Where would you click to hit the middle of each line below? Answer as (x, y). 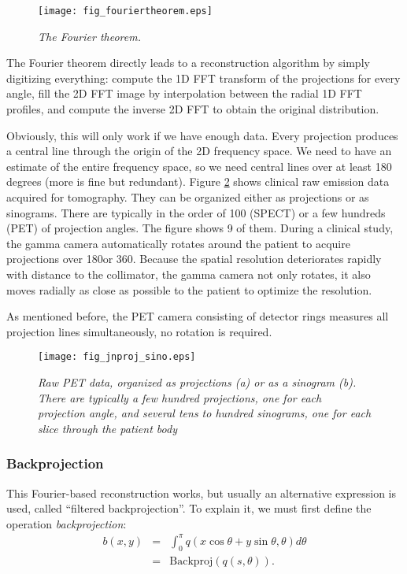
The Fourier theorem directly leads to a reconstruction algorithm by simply (188, 63)
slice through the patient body (107, 428)
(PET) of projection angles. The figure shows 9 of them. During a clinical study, (200, 228)
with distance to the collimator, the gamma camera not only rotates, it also (189, 274)
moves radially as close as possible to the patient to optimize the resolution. (189, 289)
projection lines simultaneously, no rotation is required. (139, 331)
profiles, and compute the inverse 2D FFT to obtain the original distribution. (193, 109)
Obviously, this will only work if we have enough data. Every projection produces (202, 135)
